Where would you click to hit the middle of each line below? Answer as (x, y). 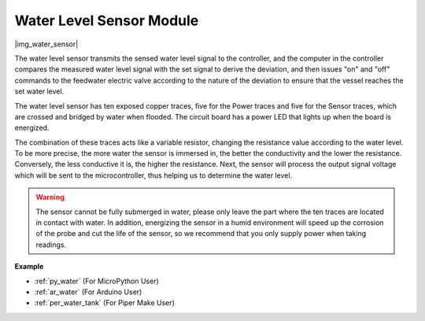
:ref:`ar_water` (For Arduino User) (88, 292)
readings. (51, 245)
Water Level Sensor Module (107, 20)
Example (29, 267)
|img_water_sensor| (46, 44)
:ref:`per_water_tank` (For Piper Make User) (104, 303)
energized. (32, 128)
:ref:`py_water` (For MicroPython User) (96, 281)
